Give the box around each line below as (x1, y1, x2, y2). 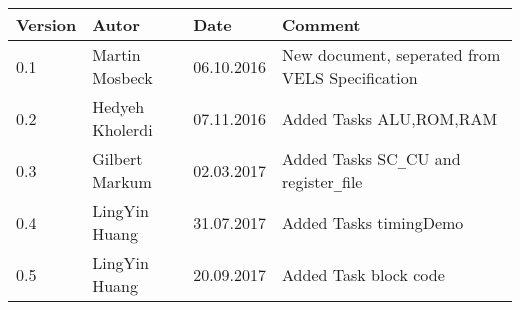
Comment (282, 13, 361, 36)
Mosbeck (92, 66, 153, 89)
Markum (92, 170, 152, 193)
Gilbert (92, 147, 143, 170)
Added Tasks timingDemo (282, 210, 464, 234)
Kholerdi (92, 118, 153, 141)
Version (16, 13, 77, 36)
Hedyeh (92, 95, 145, 118)
